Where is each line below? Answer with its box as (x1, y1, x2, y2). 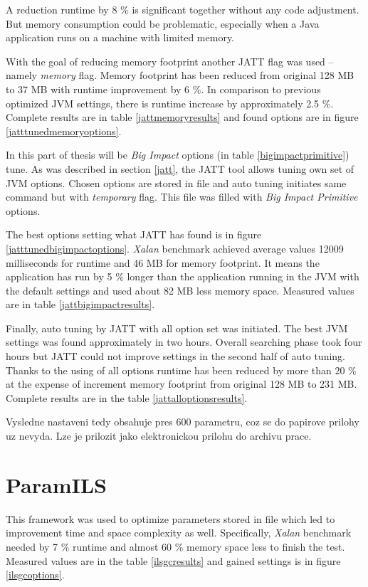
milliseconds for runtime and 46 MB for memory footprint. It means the (6, 255, 320, 270)
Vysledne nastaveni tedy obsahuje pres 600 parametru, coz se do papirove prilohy (6, 414, 359, 429)
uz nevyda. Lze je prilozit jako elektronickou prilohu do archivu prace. (6, 428, 312, 443)
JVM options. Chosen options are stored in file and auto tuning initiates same (6, 175, 347, 190)
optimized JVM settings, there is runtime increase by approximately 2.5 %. (6, 95, 334, 110)
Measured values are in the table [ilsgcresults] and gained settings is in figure (6, 553, 341, 568)
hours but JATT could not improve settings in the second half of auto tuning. (6, 349, 346, 364)
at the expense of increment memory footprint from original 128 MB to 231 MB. (6, 376, 357, 391)
